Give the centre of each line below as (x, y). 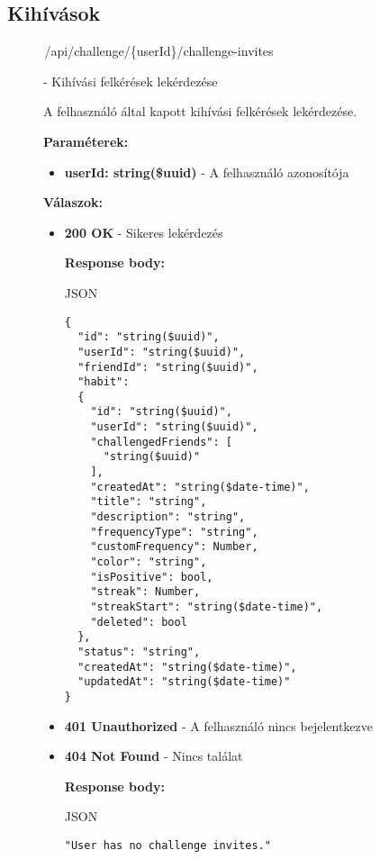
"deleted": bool (139, 622)
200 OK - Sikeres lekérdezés (144, 232)
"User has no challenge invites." (167, 845)
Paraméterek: (86, 141)
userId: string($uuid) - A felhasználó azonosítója (207, 172)
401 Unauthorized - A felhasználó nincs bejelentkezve (218, 725)
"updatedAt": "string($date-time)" (184, 682)
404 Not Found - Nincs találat (154, 756)
